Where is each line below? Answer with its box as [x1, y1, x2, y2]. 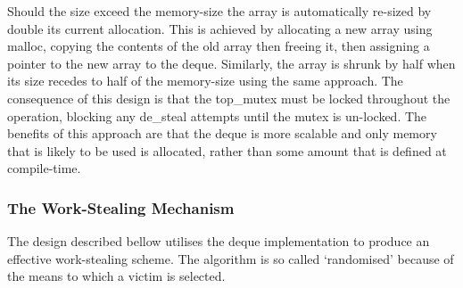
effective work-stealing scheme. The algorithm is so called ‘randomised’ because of [7, 249, 454, 267]
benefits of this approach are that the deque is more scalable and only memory [7, 124, 437, 143]
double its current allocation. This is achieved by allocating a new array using [7, 19, 433, 37]
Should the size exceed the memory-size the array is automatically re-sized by [7, 2, 432, 20]
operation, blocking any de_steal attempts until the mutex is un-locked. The [7, 106, 427, 125]
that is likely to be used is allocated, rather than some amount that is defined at [7, 141, 447, 160]
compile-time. [7, 159, 81, 177]
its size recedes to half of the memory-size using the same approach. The [7, 71, 403, 90]
